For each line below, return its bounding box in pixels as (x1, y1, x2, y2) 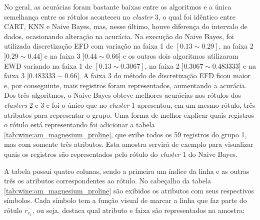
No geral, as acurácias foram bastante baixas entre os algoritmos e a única (4, 2, 231, 12)
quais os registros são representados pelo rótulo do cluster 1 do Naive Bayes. (4, 148, 237, 159)
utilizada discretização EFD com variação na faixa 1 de (4, 41, 173, 51)
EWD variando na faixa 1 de (4, 60, 92, 71)
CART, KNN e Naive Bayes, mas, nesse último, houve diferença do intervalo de (4, 21, 247, 32)
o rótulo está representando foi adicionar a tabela (4, 119, 155, 130)
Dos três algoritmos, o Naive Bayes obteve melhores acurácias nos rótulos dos (4, 90, 241, 100)
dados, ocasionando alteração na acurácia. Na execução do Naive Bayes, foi (4, 31, 234, 41)
